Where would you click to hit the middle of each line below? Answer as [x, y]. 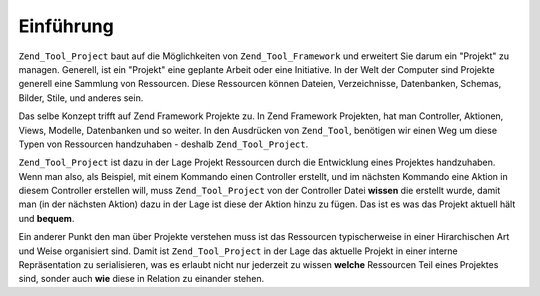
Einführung [66, 26]
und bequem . [46, 218]
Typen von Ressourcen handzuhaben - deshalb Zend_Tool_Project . [163, 144]
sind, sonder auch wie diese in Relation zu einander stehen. [141, 279]
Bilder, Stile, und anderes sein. [81, 97]
